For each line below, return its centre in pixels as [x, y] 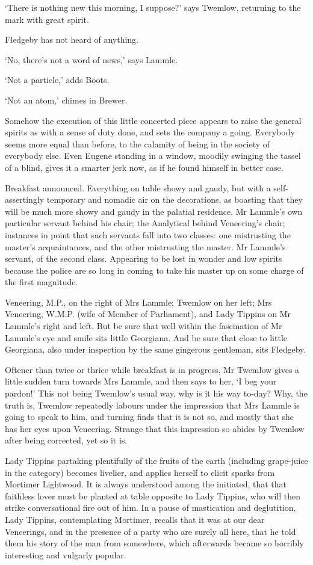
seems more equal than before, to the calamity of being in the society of [138, 144]
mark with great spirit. [47, 19]
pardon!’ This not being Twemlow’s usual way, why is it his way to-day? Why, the [156, 393]
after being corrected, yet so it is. [66, 440]
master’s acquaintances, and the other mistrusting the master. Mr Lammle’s [145, 246]
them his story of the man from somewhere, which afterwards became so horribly [154, 543]
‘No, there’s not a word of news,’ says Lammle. [91, 59]
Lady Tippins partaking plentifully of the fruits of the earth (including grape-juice [156, 460]
